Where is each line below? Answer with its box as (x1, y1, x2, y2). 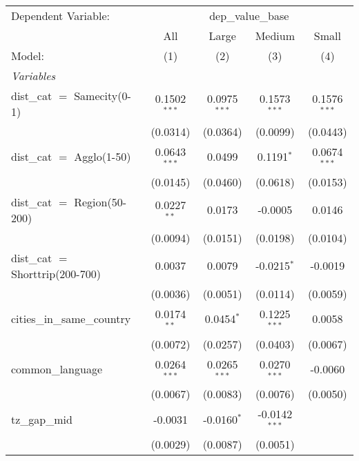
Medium (255, 28, 295, 43)
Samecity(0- (74, 88, 131, 104)
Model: (11, 48, 45, 63)
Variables (11, 68, 56, 84)
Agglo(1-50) (74, 148, 131, 165)
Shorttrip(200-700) (11, 265, 101, 282)
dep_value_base (209, 8, 289, 23)
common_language (11, 360, 103, 377)
